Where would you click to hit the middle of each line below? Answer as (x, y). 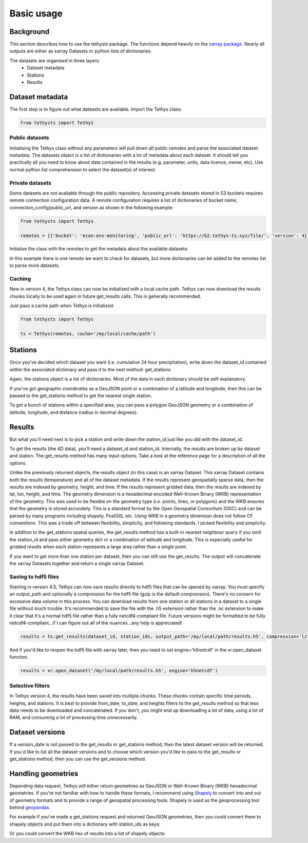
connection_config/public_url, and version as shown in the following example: (92, 207)
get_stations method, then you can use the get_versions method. (78, 759)
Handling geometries (44, 773)
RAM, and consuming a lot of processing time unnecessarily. (74, 718)
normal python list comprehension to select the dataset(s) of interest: (83, 169)
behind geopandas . (30, 808)
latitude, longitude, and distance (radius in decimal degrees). (74, 412)
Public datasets (29, 138)
